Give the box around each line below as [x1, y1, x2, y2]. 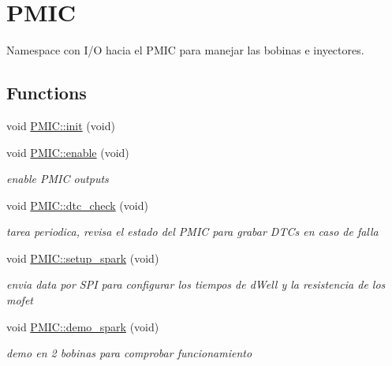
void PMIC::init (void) [6, 117, 115, 133]
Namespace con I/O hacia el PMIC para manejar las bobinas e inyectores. [6, 42, 364, 58]
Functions [6, 80, 87, 105]
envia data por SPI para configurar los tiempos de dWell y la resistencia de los [6, 276, 386, 293]
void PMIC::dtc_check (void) [6, 196, 148, 213]
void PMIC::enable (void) [6, 144, 129, 160]
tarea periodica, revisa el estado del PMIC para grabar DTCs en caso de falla [6, 223, 379, 240]
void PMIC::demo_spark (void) [6, 318, 159, 334]
